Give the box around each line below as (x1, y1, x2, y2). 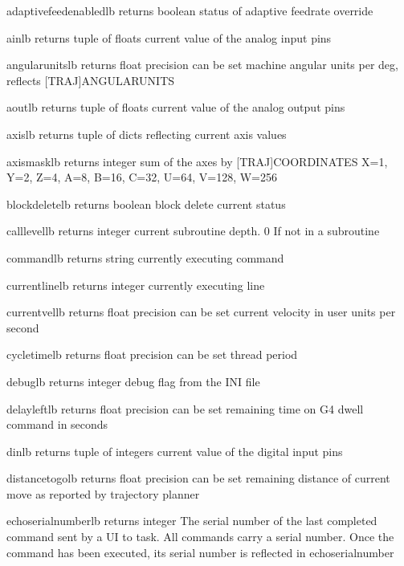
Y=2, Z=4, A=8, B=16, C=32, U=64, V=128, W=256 (6, 169, 277, 185)
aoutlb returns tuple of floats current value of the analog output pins (6, 99, 345, 116)
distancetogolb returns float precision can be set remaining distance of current (6, 470, 390, 487)
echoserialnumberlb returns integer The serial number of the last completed (6, 512, 377, 529)
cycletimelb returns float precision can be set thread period (6, 346, 298, 363)
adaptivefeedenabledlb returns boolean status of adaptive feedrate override (6, 2, 373, 18)
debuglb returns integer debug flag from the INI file (6, 373, 260, 389)
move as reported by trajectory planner (6, 485, 200, 502)
